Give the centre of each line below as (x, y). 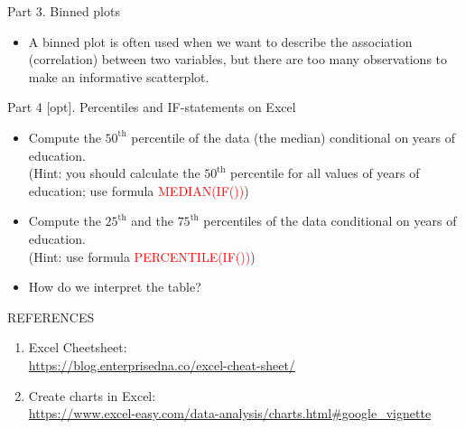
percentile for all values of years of (325, 173)
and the (152, 221)
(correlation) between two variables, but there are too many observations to (238, 59)
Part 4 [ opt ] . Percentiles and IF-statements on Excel (152, 107)
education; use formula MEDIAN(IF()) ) (139, 190)
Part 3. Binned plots (64, 11)
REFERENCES (51, 317)
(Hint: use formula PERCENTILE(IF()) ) (142, 256)
